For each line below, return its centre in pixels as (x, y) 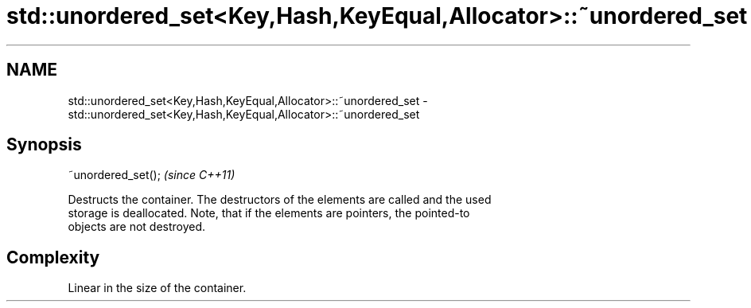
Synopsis (44, 145)
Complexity (53, 257)
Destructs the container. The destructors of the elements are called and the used (280, 200)
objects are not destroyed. (137, 227)
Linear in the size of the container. (157, 288)
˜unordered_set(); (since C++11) (152, 175)
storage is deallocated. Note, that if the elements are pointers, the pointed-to (269, 213)
